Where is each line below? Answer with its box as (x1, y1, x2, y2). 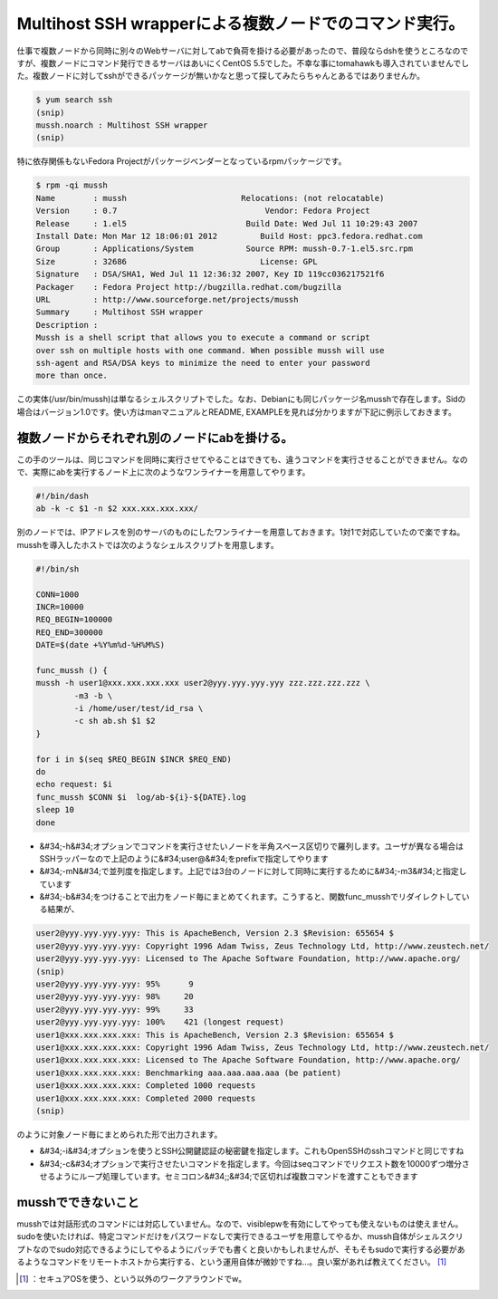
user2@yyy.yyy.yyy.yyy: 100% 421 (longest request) (35, 1017, 284, 1027)
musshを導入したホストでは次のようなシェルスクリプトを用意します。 (16, 539, 280, 550)
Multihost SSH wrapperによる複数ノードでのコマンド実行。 (16, 14, 465, 34)
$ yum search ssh (35, 95, 113, 105)
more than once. (35, 370, 109, 380)
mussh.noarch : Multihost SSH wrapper (35, 120, 208, 130)
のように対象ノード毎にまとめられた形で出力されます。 (16, 1129, 223, 1140)
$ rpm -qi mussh (35, 180, 109, 190)
